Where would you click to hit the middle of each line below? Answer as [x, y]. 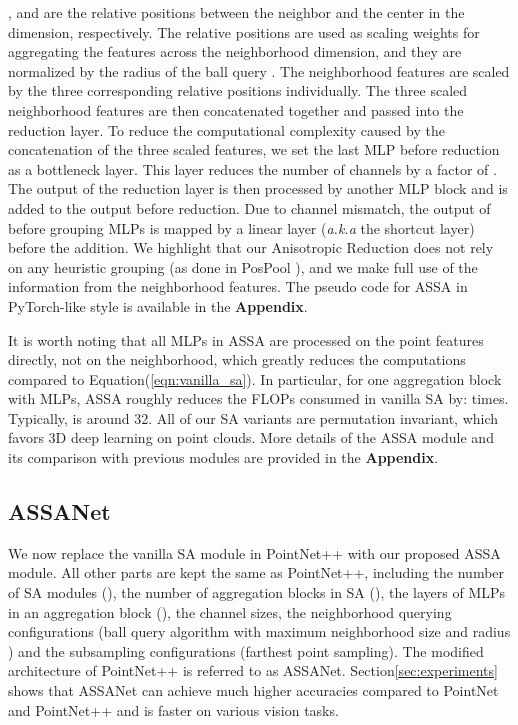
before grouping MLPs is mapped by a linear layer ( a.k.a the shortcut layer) [241, 227]
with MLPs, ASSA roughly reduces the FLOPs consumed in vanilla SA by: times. [258, 398]
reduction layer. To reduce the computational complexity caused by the [226, 129]
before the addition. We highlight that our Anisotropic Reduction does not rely [251, 247]
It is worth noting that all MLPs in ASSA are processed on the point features [246, 339]
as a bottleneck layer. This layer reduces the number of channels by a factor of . [252, 168]
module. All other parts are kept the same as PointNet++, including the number [256, 572]
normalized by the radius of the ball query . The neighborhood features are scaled [259, 70]
